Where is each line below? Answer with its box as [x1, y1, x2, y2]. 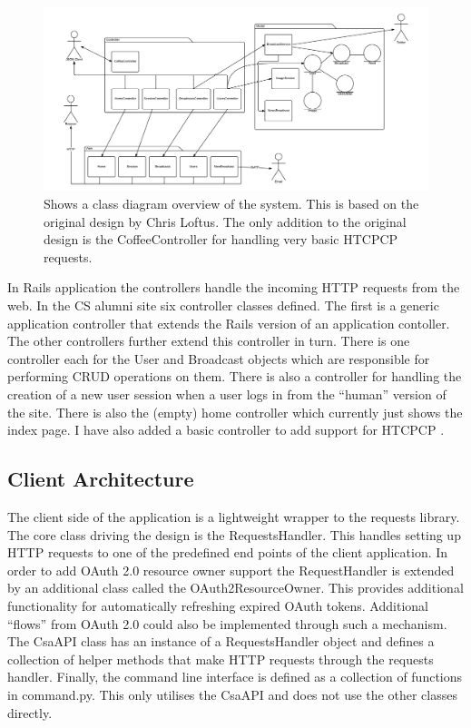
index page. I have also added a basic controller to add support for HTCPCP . [7, 420, 445, 439]
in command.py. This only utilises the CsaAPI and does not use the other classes [7, 684, 457, 703]
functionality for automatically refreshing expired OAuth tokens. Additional [7, 595, 428, 615]
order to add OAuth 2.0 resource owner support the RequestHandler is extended [7, 560, 455, 579]
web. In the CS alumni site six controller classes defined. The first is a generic [7, 296, 439, 315]
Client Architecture [7, 465, 194, 493]
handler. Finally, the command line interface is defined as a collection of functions [7, 667, 463, 686]
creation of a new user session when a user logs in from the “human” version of [7, 385, 446, 403]
